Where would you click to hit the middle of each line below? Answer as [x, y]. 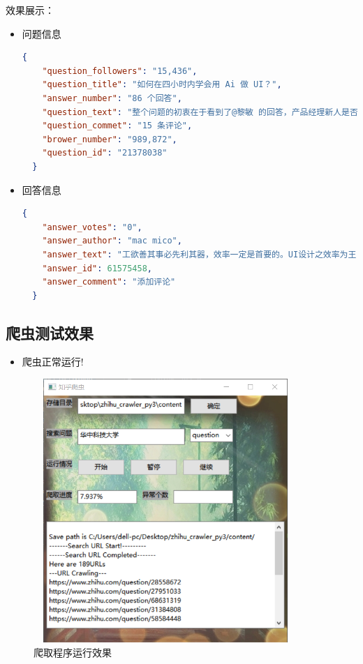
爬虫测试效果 [50, 332]
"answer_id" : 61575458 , [97, 268]
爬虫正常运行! [53, 362]
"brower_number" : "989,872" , [110, 139]
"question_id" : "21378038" [105, 153]
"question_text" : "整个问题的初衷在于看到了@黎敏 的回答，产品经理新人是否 [200, 112]
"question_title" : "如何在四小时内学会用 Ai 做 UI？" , [162, 85]
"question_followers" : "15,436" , [120, 71]
